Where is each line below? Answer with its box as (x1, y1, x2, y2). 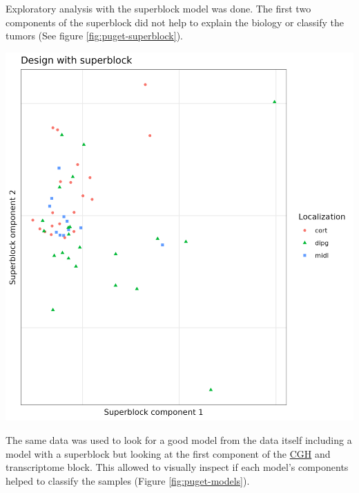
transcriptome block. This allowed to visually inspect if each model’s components (6, 460, 349, 474)
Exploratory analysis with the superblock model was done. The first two (6, 1, 311, 15)
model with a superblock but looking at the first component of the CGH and (6, 446, 331, 461)
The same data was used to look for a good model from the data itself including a (6, 432, 352, 447)
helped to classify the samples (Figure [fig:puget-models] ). (6, 473, 250, 487)
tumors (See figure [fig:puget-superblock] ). (6, 28, 183, 43)
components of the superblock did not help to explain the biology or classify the (6, 15, 345, 29)
